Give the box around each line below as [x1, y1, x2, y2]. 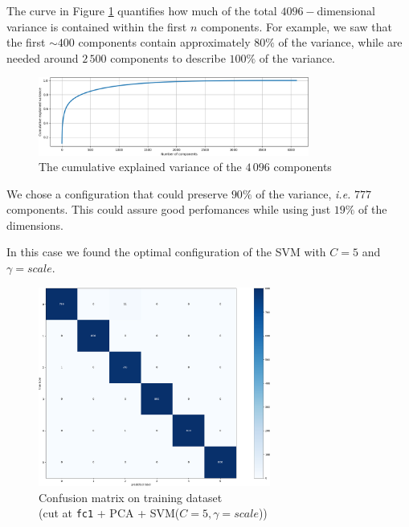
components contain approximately [78, 34, 251, 51]
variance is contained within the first [6, 18, 187, 35]
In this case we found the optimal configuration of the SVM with [6, 243, 326, 260]
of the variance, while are [278, 34, 403, 51]
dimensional [317, 2, 375, 18]
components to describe [110, 49, 226, 66]
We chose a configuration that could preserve [6, 185, 228, 202]
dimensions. [6, 216, 63, 233]
